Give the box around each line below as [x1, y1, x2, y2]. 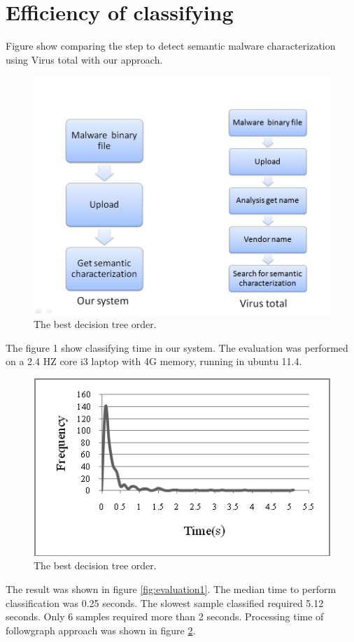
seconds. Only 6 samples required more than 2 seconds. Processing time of [6, 609, 324, 624]
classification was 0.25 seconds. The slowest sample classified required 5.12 [6, 595, 324, 610]
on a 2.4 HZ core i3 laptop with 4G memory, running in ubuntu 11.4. [6, 354, 302, 369]
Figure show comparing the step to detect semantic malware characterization [6, 38, 336, 53]
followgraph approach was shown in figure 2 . [6, 622, 196, 637]
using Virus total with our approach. [6, 52, 163, 66]
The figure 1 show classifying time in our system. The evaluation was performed [6, 340, 348, 355]
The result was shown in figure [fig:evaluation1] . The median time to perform [6, 582, 337, 597]
